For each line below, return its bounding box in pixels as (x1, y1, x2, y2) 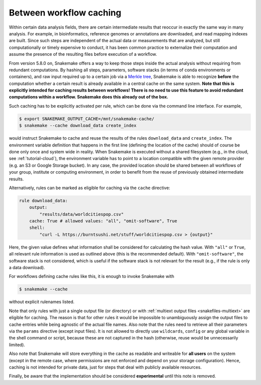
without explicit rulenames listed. (9, 299, 75, 305)
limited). (9, 342, 25, 348)
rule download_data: (19, 198, 68, 203)
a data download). (9, 265, 45, 271)
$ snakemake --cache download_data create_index (19, 123, 137, 128)
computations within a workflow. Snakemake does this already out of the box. (9, 94, 169, 100)
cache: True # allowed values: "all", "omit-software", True (29, 218, 177, 224)
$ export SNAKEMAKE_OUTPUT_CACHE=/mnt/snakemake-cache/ (19, 116, 155, 121)
